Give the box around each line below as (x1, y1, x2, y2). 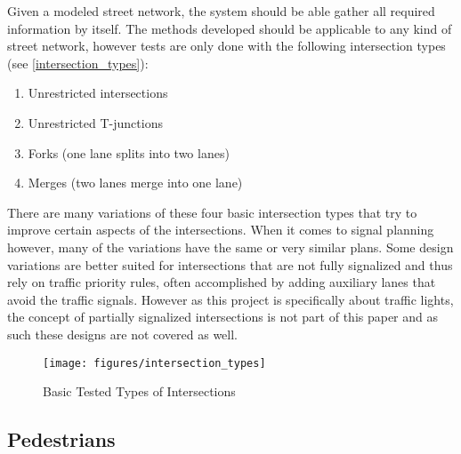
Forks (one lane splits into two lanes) (28, 143, 230, 162)
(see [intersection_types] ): (7, 53, 149, 72)
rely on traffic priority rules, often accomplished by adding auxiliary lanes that (7, 273, 436, 291)
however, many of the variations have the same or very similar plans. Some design (7, 237, 454, 256)
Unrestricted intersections (28, 84, 168, 102)
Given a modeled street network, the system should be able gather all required (7, 2, 435, 20)
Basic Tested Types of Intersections (43, 382, 236, 401)
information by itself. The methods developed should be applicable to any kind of (7, 19, 452, 37)
